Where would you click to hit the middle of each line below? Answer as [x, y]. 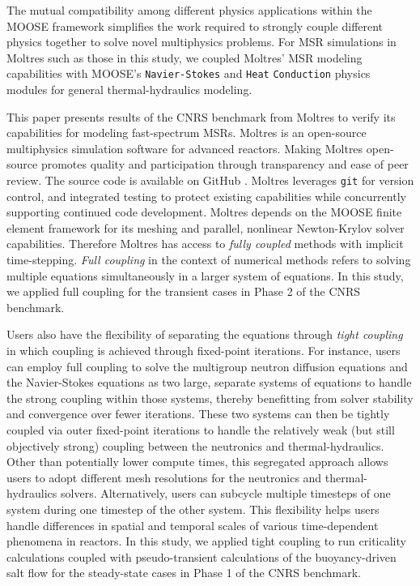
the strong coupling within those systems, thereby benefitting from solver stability [210, 398]
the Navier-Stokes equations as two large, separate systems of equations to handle [209, 382]
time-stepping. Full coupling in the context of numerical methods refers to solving [209, 260]
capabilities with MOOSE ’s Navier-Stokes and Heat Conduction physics [189, 73]
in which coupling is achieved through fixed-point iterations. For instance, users [204, 350]
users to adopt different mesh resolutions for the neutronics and [164, 477]
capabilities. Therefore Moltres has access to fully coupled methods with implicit [205, 244]
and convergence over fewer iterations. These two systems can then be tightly [198, 414]
